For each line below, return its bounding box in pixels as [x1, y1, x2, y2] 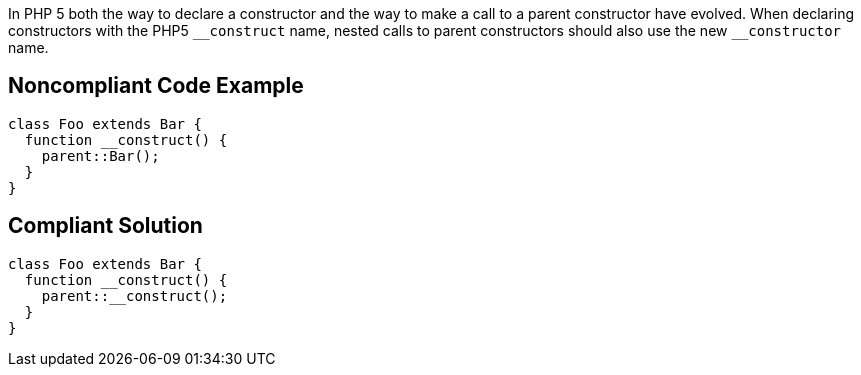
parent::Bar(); [41, 147, 160, 164]
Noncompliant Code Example [8, 73, 304, 99]
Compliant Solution [8, 213, 203, 239]
